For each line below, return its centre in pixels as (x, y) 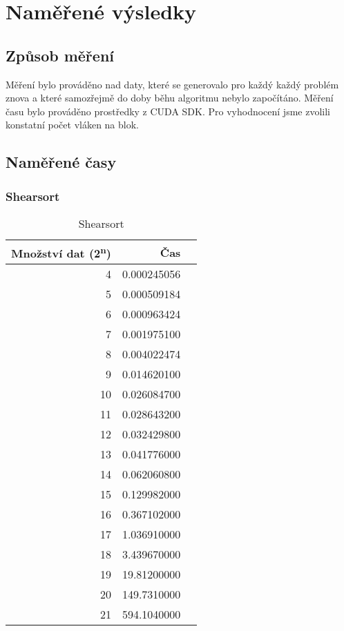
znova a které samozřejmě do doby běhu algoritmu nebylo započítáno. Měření (170, 98)
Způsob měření (60, 55)
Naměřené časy (61, 162)
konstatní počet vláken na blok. (72, 125)
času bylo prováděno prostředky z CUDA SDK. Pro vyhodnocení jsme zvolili (168, 111)
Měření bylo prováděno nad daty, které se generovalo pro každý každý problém (172, 84)
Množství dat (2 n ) (61, 252)
